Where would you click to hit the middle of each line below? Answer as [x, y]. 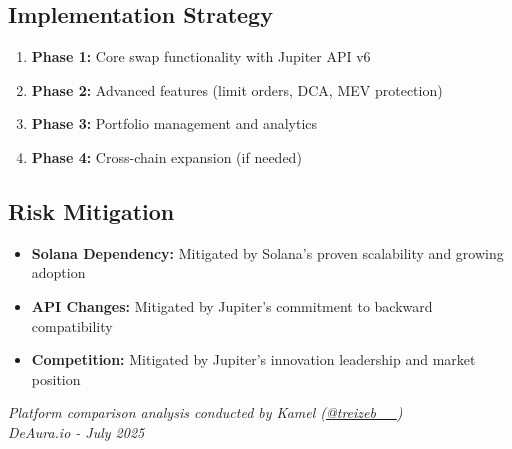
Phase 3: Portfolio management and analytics [174, 123]
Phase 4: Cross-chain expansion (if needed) [166, 156]
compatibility [72, 325]
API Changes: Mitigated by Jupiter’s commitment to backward [232, 305]
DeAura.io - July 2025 [76, 431]
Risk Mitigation [91, 210]
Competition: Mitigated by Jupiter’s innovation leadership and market [253, 359]
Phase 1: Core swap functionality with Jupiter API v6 [201, 56]
